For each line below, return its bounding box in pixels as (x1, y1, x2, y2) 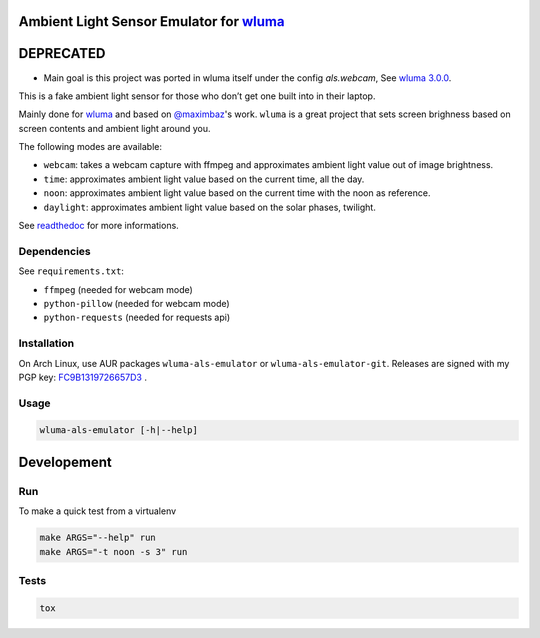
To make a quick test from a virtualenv (18, 505, 177, 517)
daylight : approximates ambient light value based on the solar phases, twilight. (43, 201, 377, 213)
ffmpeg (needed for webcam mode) (43, 283, 194, 295)
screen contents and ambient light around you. (18, 122, 211, 134)
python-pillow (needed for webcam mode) (43, 297, 230, 309)
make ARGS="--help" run (39, 532, 157, 544)
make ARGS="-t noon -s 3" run (39, 546, 188, 557)
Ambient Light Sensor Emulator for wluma (18, 13, 285, 30)
